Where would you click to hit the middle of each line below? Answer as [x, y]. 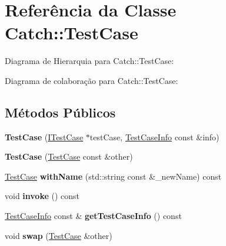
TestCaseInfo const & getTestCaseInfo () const [93, 216]
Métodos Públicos [60, 112]
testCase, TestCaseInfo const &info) [154, 137]
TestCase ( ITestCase [44, 137]
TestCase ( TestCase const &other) [69, 156]
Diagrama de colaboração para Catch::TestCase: [92, 80]
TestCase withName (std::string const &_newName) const [113, 176]
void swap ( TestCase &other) [59, 235]
